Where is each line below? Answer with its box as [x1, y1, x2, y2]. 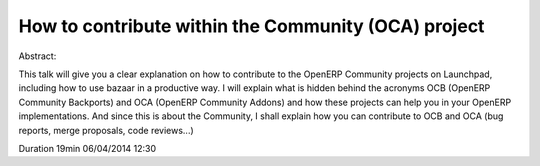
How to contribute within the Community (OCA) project [18, 15, 485, 37]
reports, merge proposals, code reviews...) [18, 124, 194, 136]
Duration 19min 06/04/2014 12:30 [18, 142, 157, 154]
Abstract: [18, 50, 57, 62]
